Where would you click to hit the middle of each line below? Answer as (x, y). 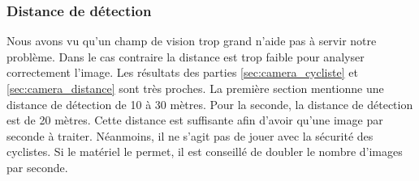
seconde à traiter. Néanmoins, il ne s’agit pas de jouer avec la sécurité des (190, 135)
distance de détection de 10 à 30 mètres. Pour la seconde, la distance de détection (210, 104)
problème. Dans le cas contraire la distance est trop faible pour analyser (186, 56)
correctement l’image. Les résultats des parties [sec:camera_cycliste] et (182, 72)
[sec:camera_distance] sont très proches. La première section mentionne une (195, 88)
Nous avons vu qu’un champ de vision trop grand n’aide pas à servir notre (192, 41)
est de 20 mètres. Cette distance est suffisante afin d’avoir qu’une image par (195, 120)
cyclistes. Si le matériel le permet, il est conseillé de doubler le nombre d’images (205, 152)
